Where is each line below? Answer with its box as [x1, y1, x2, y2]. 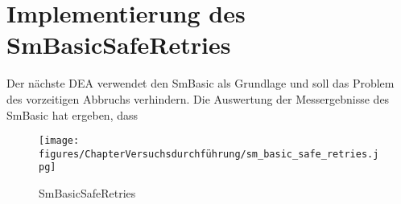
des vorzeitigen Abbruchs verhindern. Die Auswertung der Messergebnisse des [6, 90, 390, 107]
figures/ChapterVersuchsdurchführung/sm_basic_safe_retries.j [39, 148, 379, 160]
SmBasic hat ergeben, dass [6, 106, 138, 123]
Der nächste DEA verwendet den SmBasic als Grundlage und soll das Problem [6, 75, 395, 92]
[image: [39, 135, 80, 147]
